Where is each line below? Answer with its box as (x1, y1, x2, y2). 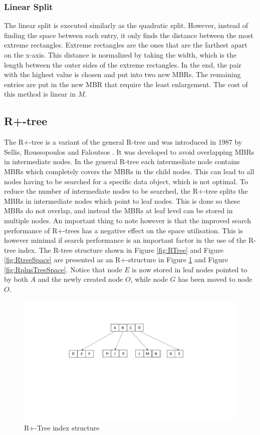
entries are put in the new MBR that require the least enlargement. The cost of (4, 79, 248, 89)
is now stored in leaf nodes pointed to (132, 264, 247, 274)
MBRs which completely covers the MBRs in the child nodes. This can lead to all (4, 166, 254, 176)
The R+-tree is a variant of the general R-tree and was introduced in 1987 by (4, 137, 242, 147)
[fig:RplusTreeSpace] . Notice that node (4, 264, 122, 274)
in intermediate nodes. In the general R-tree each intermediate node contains (4, 156, 240, 167)
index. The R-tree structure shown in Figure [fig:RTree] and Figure (18, 244, 224, 255)
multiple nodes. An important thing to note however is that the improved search (4, 215, 251, 225)
